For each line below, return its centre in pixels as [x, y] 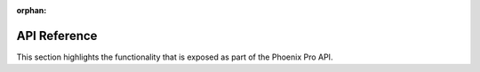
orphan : [32, 10]
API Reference [57, 36]
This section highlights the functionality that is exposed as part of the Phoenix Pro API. [175, 57]
